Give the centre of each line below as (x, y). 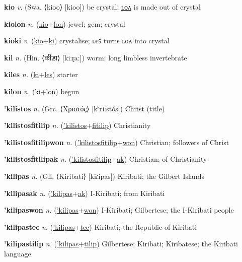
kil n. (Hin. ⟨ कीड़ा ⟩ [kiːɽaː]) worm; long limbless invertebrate (96, 57)
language (18, 253)
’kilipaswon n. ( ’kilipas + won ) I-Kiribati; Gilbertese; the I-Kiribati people (119, 210)
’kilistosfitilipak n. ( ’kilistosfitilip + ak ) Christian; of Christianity (106, 159)
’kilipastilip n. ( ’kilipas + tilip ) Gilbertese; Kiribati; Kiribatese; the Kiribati (121, 244)
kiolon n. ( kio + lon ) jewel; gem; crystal (65, 23)
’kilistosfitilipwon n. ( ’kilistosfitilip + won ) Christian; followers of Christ (117, 142)
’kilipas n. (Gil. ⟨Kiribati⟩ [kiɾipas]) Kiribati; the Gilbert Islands (104, 176)
